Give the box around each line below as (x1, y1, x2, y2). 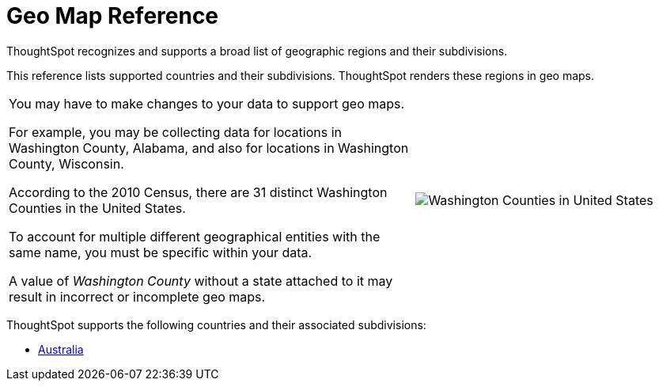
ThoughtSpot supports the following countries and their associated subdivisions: (6, 317, 426, 332)
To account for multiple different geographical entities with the (9, 228, 381, 245)
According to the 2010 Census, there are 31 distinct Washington (9, 184, 388, 200)
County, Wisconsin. (9, 155, 124, 172)
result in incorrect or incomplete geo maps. (9, 288, 266, 305)
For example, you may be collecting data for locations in (9, 123, 343, 140)
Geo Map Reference (6, 2, 219, 29)
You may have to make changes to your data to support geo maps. (9, 95, 405, 112)
